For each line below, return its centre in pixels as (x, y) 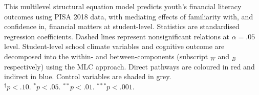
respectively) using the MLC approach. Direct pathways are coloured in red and (129, 66)
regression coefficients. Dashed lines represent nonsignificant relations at (117, 36)
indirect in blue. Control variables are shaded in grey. (88, 76)
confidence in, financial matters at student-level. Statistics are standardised (122, 26)
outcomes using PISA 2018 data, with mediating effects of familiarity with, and (129, 16)
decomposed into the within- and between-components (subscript (106, 56)
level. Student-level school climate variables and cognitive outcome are (114, 46)
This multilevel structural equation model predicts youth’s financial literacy (123, 6)
